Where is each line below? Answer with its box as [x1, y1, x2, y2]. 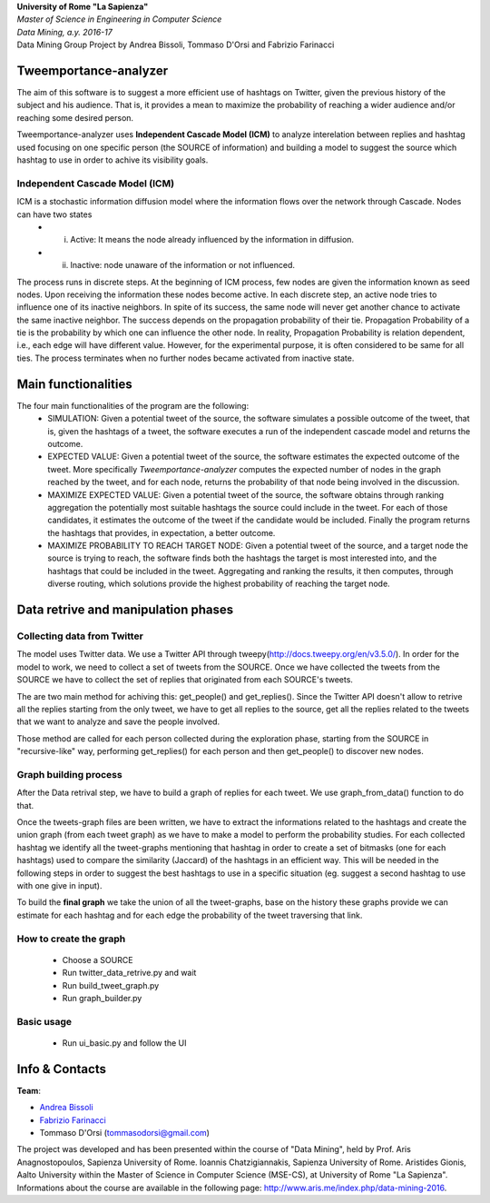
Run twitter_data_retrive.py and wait [62, 968, 197, 979]
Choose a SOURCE [62, 954, 133, 965]
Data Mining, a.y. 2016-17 [16, 26, 113, 37]
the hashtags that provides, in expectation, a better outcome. [47, 527, 276, 538]
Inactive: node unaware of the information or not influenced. [70, 260, 295, 271]
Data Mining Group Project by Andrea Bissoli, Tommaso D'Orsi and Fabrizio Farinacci [16, 39, 335, 50]
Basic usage [16, 1015, 73, 1028]
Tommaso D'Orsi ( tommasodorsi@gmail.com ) [39, 1127, 211, 1138]
